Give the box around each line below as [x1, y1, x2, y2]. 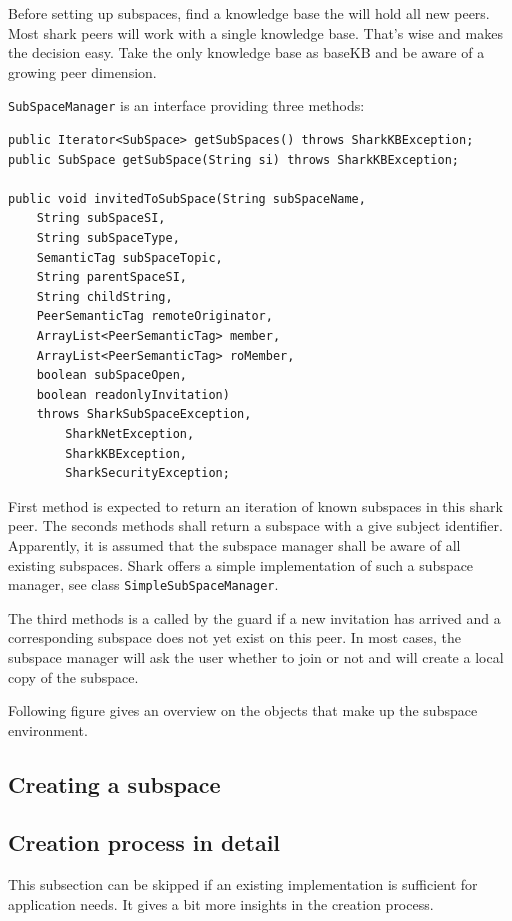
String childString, [36, 289, 173, 304]
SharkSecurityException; [65, 466, 230, 481]
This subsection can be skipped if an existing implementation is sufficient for [8, 874, 478, 895]
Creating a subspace [8, 768, 221, 799]
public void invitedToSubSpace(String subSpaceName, [8, 191, 366, 206]
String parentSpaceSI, [36, 270, 187, 285]
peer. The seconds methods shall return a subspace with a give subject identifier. [8, 515, 503, 536]
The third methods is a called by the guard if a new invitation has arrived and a [8, 607, 501, 628]
